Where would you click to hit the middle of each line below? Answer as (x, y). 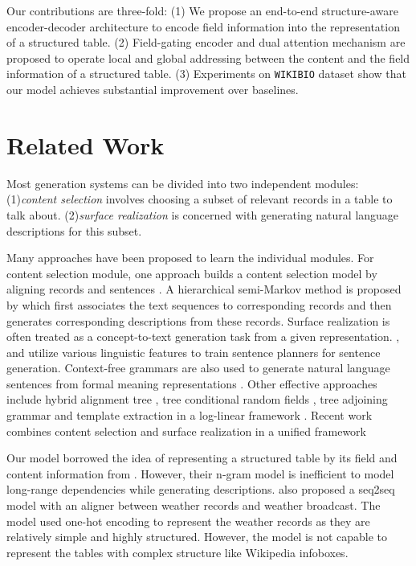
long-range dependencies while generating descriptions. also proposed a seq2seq (201, 489)
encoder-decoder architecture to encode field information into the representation (203, 26)
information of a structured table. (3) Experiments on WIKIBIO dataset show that (207, 74)
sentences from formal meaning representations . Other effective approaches (192, 383)
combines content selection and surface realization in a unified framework (186, 431)
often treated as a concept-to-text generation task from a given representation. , (203, 336)
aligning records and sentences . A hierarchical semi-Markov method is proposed (204, 289)
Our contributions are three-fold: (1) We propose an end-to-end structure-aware (202, 10)
